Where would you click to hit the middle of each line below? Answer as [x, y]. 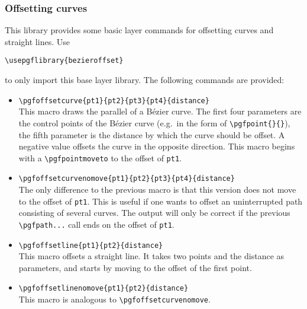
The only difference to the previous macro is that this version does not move [157, 189]
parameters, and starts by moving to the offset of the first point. [135, 267]
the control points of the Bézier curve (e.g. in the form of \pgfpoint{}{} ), [154, 122]
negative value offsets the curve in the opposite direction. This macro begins [157, 146]
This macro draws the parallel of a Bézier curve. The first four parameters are [160, 111]
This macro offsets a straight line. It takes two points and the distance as [151, 256]
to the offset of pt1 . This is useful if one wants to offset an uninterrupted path [161, 201]
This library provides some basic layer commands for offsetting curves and [139, 30]
